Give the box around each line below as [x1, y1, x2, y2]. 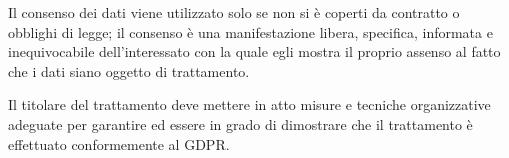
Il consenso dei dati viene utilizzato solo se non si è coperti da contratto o [8, 2, 460, 22]
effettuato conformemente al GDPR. [8, 133, 230, 154]
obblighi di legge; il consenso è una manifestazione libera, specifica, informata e [8, 21, 493, 42]
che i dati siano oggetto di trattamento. [8, 60, 250, 81]
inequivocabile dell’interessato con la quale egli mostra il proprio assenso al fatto [8, 41, 501, 62]
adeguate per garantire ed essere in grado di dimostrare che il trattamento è [8, 113, 473, 134]
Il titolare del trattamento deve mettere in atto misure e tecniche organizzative [8, 94, 491, 115]
